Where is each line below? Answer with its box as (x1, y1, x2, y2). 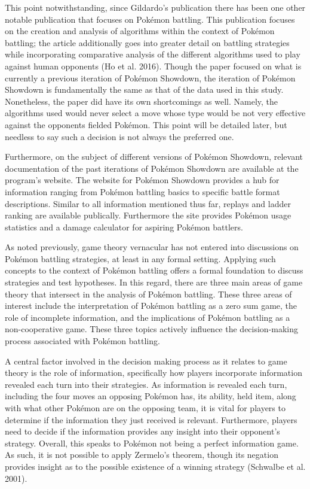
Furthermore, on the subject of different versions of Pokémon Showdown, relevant (5, 150, 303, 163)
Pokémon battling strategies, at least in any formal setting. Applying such (5, 252, 276, 265)
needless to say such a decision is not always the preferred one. (5, 130, 234, 142)
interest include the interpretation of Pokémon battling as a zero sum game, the (5, 299, 297, 312)
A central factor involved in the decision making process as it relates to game (5, 354, 287, 367)
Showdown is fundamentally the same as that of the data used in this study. (5, 83, 284, 96)
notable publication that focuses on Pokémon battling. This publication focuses (5, 13, 295, 25)
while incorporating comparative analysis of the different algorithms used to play (5, 48, 300, 60)
